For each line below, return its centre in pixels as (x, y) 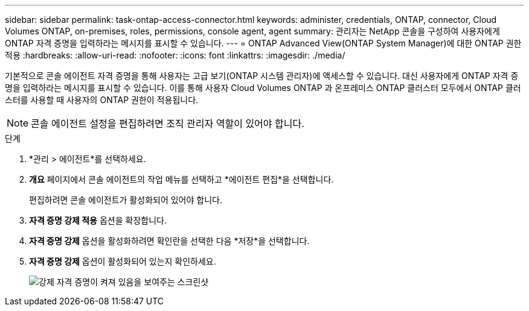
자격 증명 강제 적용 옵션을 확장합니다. (98, 220)
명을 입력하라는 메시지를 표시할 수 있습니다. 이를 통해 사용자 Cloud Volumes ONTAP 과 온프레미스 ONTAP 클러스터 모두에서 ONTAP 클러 (263, 88)
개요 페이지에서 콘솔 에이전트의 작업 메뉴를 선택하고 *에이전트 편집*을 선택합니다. (181, 179)
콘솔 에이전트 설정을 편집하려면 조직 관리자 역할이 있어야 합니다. (168, 124)
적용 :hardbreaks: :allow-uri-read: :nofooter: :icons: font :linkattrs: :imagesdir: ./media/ (175, 55)
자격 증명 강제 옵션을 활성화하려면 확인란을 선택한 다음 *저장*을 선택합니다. (169, 241)
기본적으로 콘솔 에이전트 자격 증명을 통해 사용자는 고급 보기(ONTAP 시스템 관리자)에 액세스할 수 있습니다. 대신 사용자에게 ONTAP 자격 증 (262, 76)
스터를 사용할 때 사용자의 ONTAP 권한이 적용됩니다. (102, 100)
